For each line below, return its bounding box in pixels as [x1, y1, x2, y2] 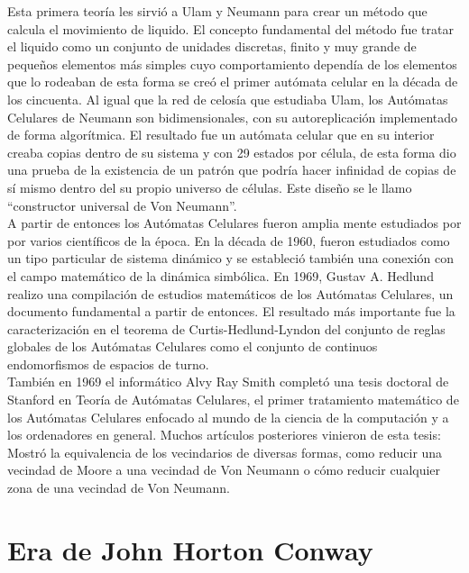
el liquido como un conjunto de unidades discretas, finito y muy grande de [7, 37, 417, 56]
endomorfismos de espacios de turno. [7, 354, 209, 373]
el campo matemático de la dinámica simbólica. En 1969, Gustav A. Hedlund [7, 266, 434, 285]
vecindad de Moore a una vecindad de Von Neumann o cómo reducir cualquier [7, 460, 441, 479]
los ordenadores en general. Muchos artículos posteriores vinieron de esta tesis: [7, 425, 441, 444]
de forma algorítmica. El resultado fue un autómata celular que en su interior [7, 125, 435, 144]
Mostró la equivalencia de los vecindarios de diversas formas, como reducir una [7, 442, 443, 461]
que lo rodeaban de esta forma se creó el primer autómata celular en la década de [7, 72, 458, 91]
